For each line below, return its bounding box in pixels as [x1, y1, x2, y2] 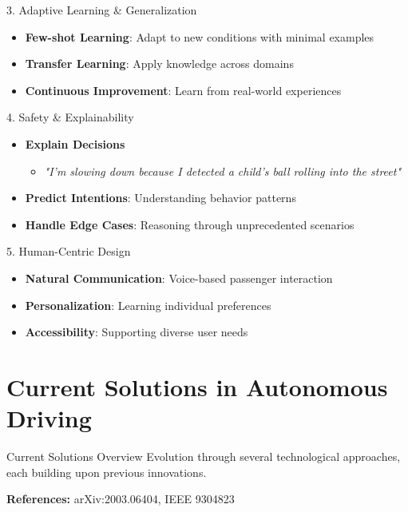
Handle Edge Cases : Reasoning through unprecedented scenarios [25, 216, 355, 232]
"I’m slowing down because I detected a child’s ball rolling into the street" [44, 162, 402, 179]
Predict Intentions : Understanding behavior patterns [25, 189, 296, 206]
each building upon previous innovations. [6, 463, 207, 480]
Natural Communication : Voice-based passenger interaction [25, 269, 333, 286]
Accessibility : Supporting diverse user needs [25, 323, 248, 340]
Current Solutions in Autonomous [6, 370, 388, 403]
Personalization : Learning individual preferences [25, 296, 271, 313]
